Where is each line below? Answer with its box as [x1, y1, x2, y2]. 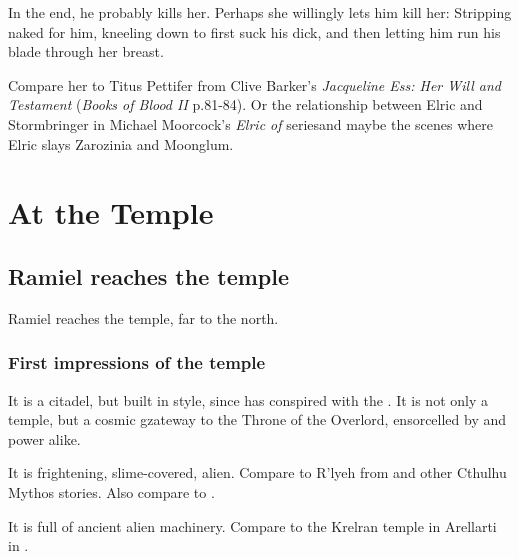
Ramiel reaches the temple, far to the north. [8, 307, 279, 328]
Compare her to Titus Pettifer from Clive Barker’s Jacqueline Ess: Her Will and [8, 74, 501, 95]
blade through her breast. [8, 41, 164, 62]
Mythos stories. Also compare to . [8, 481, 215, 502]
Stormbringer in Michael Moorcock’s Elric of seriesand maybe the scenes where [8, 113, 494, 134]
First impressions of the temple [8, 350, 266, 375]
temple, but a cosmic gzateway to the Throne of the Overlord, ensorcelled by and [8, 409, 507, 430]
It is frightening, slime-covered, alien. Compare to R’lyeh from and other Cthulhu [8, 462, 507, 483]
